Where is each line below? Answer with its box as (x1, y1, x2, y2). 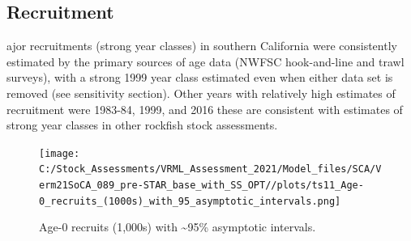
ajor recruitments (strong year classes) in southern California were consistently (6, 37, 397, 54)
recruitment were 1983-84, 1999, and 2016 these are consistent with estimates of (6, 100, 403, 117)
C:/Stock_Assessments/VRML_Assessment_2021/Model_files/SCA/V (39, 163, 382, 175)
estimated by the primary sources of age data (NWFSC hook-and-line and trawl (6, 53, 405, 70)
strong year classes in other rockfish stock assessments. (6, 116, 278, 133)
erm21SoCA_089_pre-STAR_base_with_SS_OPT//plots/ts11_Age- (39, 180, 364, 192)
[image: (39, 147, 80, 159)
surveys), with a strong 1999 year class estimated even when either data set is (6, 69, 393, 86)
